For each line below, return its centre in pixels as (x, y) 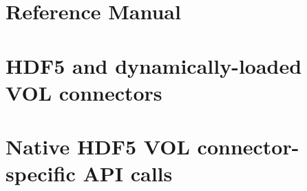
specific (41, 173)
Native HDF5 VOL (98, 147)
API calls (128, 173)
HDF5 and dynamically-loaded (154, 65)
